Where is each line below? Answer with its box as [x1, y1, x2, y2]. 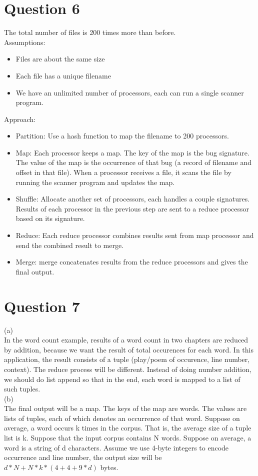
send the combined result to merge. [15, 239, 124, 250]
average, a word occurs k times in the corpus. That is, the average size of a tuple [4, 422, 251, 433]
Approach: [4, 113, 36, 124]
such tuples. [4, 383, 40, 394]
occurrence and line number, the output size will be [4, 452, 162, 462]
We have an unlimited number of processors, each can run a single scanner [15, 87, 244, 97]
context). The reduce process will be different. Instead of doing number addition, [4, 363, 251, 374]
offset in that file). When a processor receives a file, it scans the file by [15, 167, 231, 177]
